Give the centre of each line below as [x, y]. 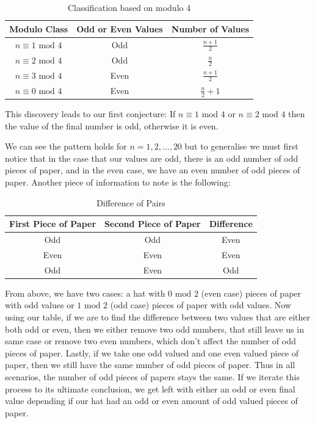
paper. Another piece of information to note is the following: [118, 182]
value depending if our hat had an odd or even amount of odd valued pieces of [151, 401]
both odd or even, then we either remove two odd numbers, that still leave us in [154, 329]
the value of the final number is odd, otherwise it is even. [112, 125]
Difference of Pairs [131, 202]
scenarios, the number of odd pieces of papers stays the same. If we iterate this [152, 376]
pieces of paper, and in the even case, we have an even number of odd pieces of [153, 170]
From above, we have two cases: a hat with [85, 293]
